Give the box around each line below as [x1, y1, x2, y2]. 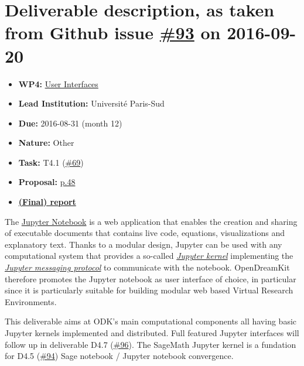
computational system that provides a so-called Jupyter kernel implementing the [5, 249, 293, 262]
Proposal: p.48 [18, 176, 76, 188]
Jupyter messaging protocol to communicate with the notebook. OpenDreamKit [5, 261, 290, 273]
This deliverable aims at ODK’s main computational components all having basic [5, 315, 297, 327]
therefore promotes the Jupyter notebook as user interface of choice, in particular [5, 272, 296, 285]
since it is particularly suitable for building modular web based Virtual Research [5, 284, 293, 296]
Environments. [5, 295, 57, 307]
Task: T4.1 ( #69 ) [18, 156, 84, 168]
